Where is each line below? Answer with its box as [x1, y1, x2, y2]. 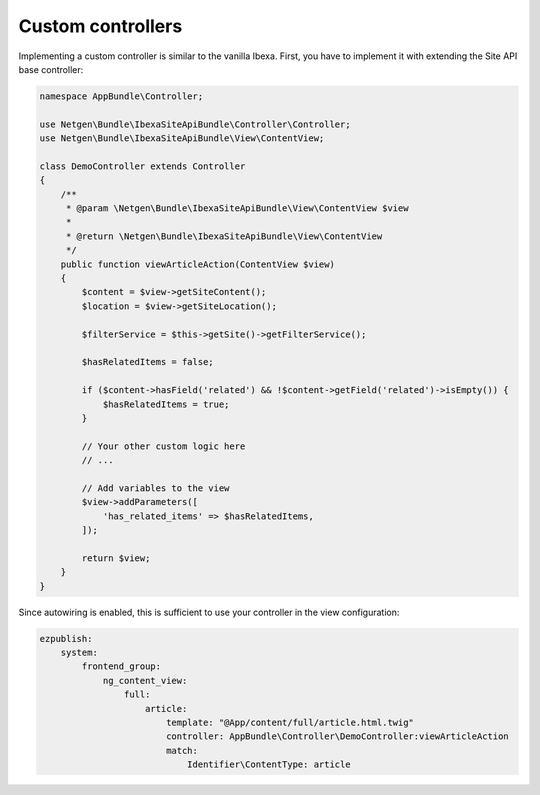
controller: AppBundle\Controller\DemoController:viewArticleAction [165, 731, 509, 742]
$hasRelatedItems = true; [102, 398, 230, 410]
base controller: [18, 63, 84, 75]
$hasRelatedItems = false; [81, 356, 214, 368]
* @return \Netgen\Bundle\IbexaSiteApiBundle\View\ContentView [65, 230, 383, 242]
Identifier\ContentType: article [186, 759, 351, 770]
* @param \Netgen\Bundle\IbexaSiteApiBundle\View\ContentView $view [65, 203, 409, 214]
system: [60, 646, 99, 658]
